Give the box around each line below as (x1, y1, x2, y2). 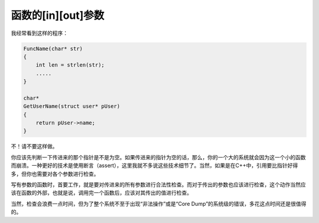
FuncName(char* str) (23, 45, 83, 52)
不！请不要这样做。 (11, 143, 58, 150)
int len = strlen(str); (35, 62, 105, 68)
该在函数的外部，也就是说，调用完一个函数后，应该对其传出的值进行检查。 (11, 189, 192, 196)
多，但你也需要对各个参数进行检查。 (11, 170, 99, 177)
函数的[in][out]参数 (11, 9, 105, 22)
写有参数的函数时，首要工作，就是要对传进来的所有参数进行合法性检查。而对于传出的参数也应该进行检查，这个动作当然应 (11, 181, 306, 188)
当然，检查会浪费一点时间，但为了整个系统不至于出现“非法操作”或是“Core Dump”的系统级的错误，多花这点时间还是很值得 (11, 200, 307, 207)
